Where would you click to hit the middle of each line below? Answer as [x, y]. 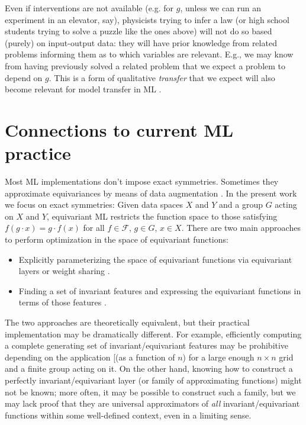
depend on [24, 77]
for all [94, 228]
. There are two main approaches [241, 228]
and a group [241, 205]
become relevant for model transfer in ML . [83, 89]
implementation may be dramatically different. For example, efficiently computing [153, 334]
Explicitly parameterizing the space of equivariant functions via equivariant [155, 259]
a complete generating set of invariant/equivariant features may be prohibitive [147, 345]
